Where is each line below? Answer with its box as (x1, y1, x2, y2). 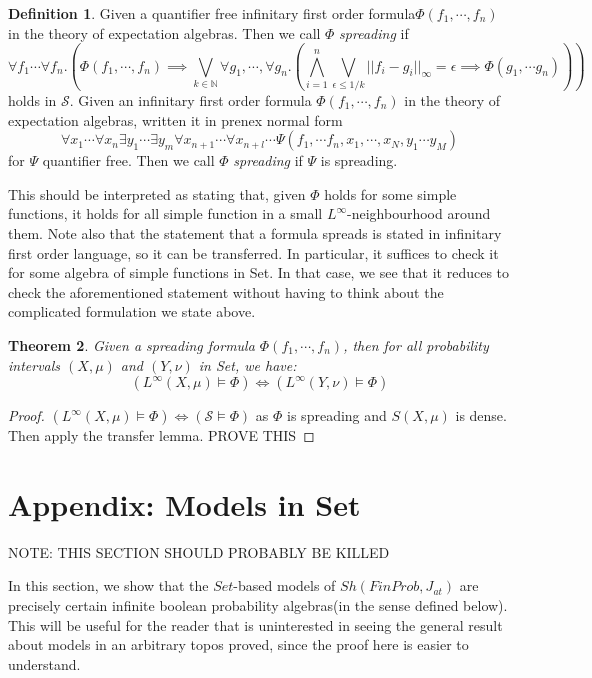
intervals (8, 354, 61, 375)
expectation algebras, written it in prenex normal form (8, 109, 343, 130)
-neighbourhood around (347, 203, 491, 224)
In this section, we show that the (8, 575, 209, 596)
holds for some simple (324, 183, 457, 204)
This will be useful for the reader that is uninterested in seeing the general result (8, 614, 503, 635)
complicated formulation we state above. (8, 301, 256, 322)
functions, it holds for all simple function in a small (8, 203, 323, 224)
